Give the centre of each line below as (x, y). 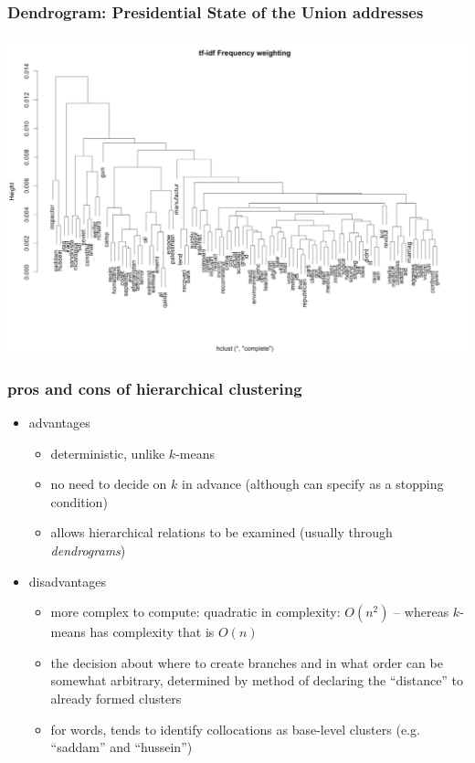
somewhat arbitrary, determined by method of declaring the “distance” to (257, 680)
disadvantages (67, 581)
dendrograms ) (88, 551)
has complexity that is (152, 632)
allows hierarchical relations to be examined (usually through (222, 532)
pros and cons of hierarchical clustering (155, 388)
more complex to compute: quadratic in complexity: (195, 612)
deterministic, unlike (108, 453)
